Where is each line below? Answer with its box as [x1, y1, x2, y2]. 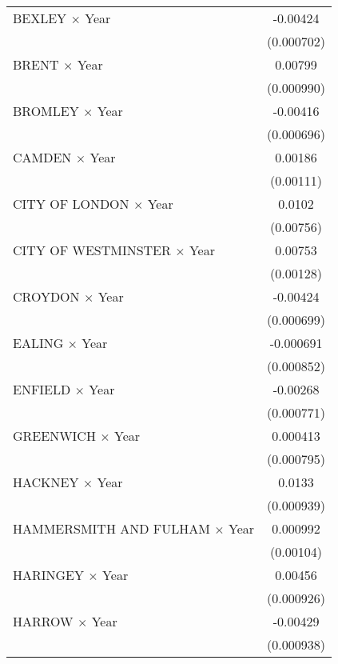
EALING [13, 334, 64, 352]
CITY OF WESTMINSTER [13, 241, 171, 259]
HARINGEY [13, 566, 85, 584]
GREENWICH [13, 426, 96, 445]
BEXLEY [13, 9, 67, 27]
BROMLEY [13, 102, 79, 120]
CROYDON [13, 287, 80, 306]
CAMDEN [13, 148, 72, 166]
